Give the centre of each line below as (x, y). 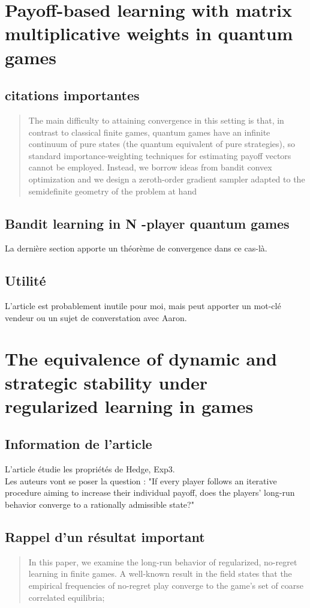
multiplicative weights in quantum (149, 33)
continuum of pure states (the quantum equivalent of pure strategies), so (162, 144)
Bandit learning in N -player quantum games (147, 223)
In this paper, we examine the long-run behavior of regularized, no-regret (163, 561)
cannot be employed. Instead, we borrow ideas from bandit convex (150, 167)
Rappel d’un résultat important (105, 537)
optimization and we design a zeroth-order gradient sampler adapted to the (167, 179)
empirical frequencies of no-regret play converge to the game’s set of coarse (166, 585)
